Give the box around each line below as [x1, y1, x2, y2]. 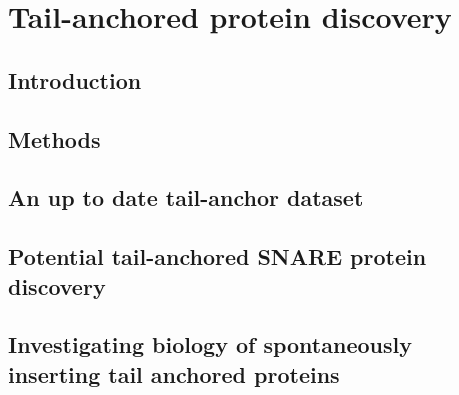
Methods [8, 123, 101, 154]
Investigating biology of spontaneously [8, 329, 412, 360]
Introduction [8, 64, 142, 95]
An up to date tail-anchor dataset [8, 182, 364, 213]
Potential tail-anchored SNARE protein [8, 241, 427, 272]
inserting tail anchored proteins [8, 358, 340, 389]
